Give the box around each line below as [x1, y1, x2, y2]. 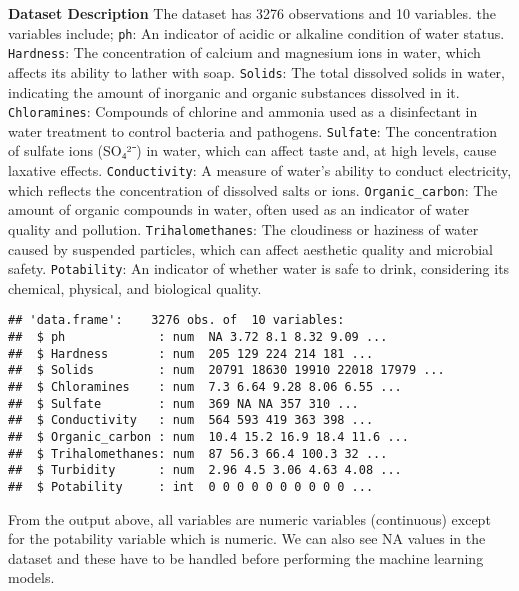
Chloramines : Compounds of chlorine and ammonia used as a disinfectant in [8, 101, 478, 122]
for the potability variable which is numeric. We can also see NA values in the [8, 528, 486, 549]
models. [8, 567, 55, 588]
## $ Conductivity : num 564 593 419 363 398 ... [8, 413, 374, 428]
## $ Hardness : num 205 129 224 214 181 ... [8, 346, 374, 361]
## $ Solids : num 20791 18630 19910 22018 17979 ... [8, 363, 445, 378]
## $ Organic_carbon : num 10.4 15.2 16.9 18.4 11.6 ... [8, 430, 409, 445]
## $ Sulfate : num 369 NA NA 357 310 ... [8, 396, 359, 411]
